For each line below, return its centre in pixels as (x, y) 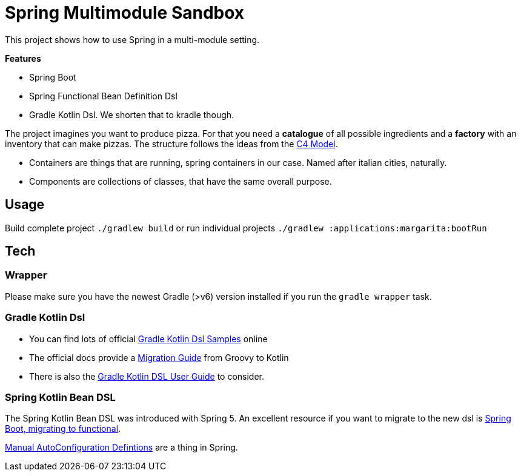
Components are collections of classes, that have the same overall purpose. (181, 181)
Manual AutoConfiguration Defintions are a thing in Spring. (121, 448)
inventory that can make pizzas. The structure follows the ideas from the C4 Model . (171, 144)
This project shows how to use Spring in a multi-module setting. (132, 39)
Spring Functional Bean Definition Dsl (103, 96)
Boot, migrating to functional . (63, 429)
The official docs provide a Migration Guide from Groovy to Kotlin (159, 357)
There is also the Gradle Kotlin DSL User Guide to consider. (147, 376)
